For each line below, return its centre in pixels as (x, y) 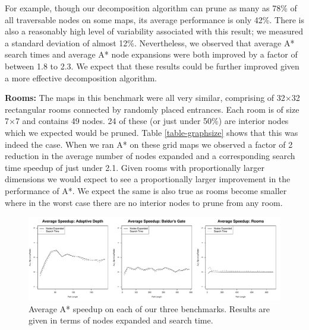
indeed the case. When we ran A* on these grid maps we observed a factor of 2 (149, 144)
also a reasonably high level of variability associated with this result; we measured (154, 31)
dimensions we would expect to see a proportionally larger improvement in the (148, 179)
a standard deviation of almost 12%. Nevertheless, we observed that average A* (150, 42)
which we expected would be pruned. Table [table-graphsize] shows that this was (152, 132)
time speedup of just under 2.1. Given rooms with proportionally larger (135, 167)
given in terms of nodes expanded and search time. (121, 320)
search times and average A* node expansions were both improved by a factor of (151, 54)
